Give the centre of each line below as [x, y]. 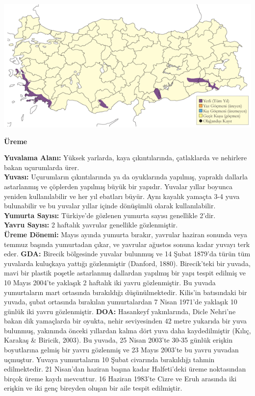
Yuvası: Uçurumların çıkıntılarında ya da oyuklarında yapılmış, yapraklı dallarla [126, 177]
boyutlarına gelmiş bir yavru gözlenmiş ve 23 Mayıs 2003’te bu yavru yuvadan [121, 350]
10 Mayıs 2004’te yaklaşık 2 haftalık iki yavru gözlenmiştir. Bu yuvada [110, 282]
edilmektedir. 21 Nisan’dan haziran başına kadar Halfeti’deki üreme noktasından [125, 369]
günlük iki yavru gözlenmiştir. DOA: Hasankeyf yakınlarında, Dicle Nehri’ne [120, 311]
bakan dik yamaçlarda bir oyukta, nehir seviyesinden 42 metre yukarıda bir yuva [126, 321]
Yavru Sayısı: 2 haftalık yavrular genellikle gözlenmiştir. [91, 225]
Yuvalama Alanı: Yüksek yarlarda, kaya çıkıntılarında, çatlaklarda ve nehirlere [126, 158]
